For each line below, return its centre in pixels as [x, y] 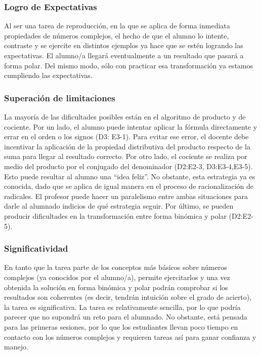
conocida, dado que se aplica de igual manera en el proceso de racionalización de [129, 186]
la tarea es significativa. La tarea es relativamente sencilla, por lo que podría [122, 307]
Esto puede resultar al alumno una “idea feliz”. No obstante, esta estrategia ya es [130, 176]
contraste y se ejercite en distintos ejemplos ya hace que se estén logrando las [124, 45]
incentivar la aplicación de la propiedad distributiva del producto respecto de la [127, 146]
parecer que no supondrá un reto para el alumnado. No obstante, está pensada [126, 317]
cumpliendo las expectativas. [48, 75]
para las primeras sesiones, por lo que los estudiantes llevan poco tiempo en [121, 326]
